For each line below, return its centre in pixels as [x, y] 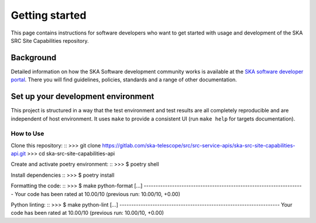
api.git [18, 154]
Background [34, 58]
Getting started [49, 15]
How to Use [28, 133]
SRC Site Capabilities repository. [50, 40]
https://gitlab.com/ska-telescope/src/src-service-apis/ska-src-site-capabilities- [199, 145]
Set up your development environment [83, 97]
